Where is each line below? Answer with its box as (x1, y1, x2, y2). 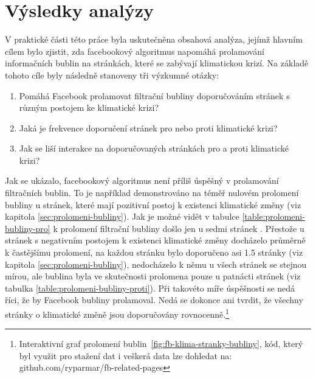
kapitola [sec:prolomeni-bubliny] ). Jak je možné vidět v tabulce (5, 210, 239, 223)
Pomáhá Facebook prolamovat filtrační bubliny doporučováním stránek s (19, 89, 290, 102)
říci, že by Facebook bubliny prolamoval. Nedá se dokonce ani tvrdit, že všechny (5, 293, 303, 306)
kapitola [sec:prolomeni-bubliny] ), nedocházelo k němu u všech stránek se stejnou (5, 257, 307, 270)
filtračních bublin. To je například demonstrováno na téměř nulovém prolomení (5, 186, 299, 199)
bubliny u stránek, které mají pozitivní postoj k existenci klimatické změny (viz (5, 198, 301, 211)
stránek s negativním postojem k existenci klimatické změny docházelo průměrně (5, 234, 306, 247)
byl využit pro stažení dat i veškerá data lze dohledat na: (19, 349, 232, 362)
